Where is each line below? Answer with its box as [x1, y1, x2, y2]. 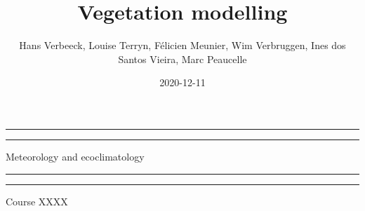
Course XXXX [6, 193, 68, 208]
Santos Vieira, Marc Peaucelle [118, 51, 247, 66]
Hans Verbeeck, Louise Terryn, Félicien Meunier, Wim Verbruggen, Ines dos [19, 38, 346, 53]
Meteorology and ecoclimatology [6, 149, 145, 163]
